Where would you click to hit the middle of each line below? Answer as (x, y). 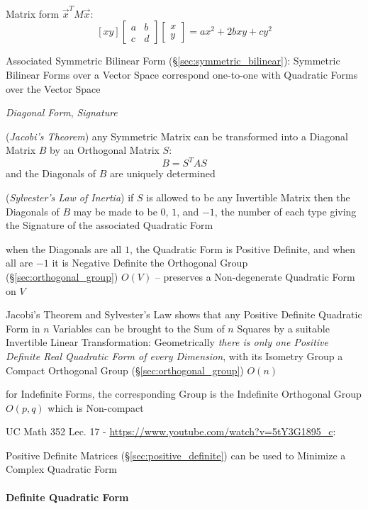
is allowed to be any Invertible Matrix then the (248, 197)
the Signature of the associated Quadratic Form (110, 225)
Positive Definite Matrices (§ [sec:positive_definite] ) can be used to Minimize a (176, 455)
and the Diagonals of (51, 173)
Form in (23, 328)
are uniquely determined (163, 173)
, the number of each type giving (285, 211)
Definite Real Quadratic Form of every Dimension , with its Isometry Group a (174, 356)
